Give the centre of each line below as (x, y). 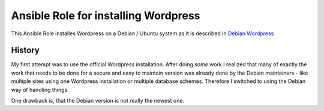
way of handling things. (40, 90)
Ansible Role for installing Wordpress (106, 16)
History (25, 50)
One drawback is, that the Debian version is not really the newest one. (98, 101)
